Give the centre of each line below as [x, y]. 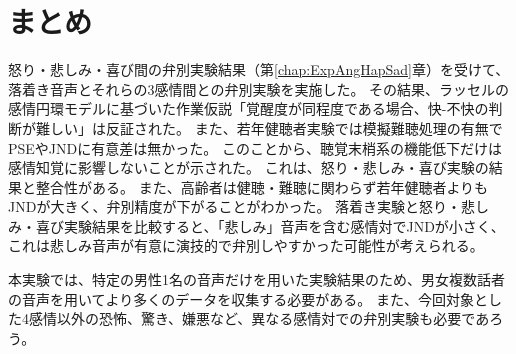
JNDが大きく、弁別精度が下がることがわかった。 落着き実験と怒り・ [235, 206]
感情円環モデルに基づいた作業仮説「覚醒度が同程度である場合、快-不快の [248, 108]
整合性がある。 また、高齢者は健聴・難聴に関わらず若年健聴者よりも [262, 186]
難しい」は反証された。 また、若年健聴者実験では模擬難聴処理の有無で [269, 127]
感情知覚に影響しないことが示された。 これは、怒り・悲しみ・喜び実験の [248, 167]
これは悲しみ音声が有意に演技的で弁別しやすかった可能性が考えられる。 [246, 245]
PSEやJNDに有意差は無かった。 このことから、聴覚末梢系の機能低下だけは [255, 147]
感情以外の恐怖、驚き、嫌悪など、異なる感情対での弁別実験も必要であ [259, 318]
